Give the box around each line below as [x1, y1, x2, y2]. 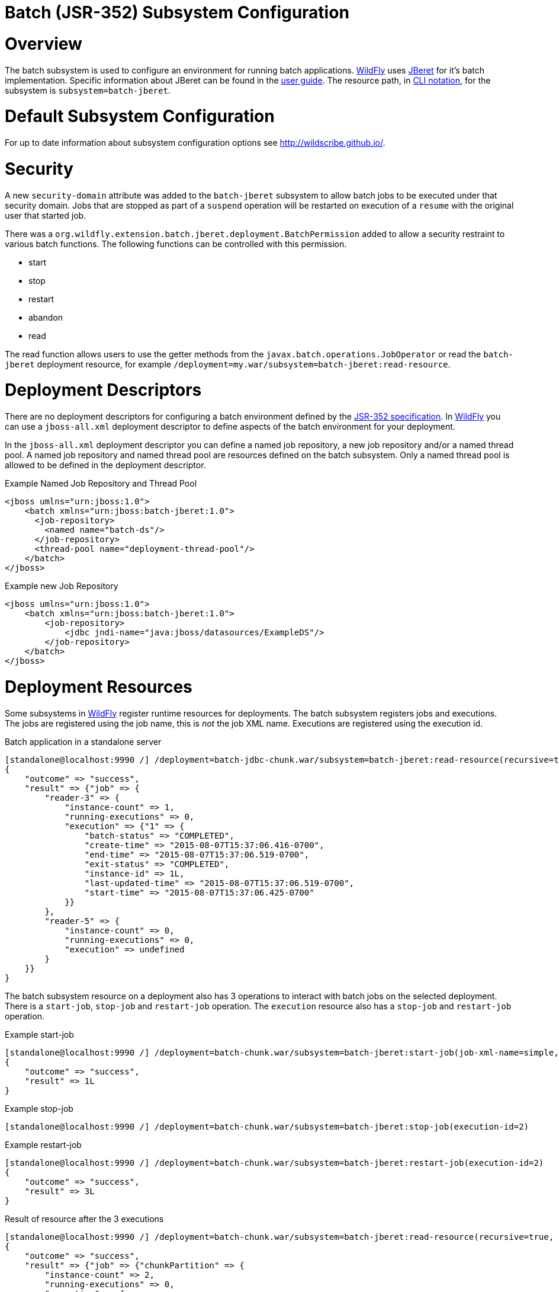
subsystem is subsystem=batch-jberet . [5, 85, 171, 95]
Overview [5, 33, 82, 54]
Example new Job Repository [5, 581, 118, 591]
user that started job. [5, 210, 86, 220]
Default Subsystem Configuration [5, 106, 275, 127]
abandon [28, 312, 63, 322]
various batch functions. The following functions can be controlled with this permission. [5, 238, 347, 249]
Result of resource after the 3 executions [5, 1213, 164, 1224]
